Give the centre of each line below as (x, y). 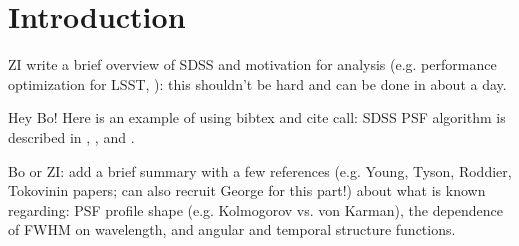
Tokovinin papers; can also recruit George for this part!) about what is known (247, 190)
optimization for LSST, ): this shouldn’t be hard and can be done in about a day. (257, 83)
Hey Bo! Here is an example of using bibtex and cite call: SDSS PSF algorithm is (257, 117)
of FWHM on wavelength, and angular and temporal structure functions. (232, 229)
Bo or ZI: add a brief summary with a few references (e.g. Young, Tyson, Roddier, (260, 170)
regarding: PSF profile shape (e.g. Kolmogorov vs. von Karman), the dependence (256, 209)
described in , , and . (71, 136)
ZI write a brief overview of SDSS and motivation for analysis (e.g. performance (252, 64)
